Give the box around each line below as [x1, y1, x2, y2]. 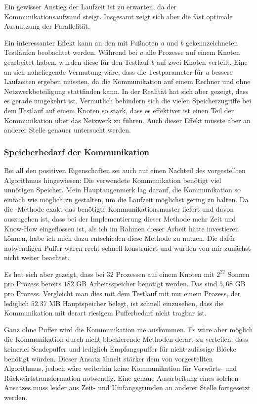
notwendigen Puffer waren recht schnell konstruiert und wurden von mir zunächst [4, 242, 251, 253]
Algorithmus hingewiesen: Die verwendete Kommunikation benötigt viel [4, 175, 221, 185]
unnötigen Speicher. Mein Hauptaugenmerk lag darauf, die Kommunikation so [4, 184, 241, 195]
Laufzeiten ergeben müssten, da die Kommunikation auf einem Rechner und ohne [4, 76, 251, 87]
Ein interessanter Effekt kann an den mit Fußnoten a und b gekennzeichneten [4, 37, 238, 47]
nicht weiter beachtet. [4, 252, 70, 263]
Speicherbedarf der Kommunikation [4, 145, 150, 158]
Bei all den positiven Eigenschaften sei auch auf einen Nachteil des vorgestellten [4, 165, 246, 175]
